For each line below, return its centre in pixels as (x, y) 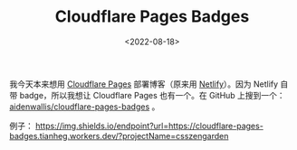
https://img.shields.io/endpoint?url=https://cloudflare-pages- (149, 126)
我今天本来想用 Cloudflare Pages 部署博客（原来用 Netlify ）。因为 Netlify (144, 84)
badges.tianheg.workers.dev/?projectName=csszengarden (119, 136)
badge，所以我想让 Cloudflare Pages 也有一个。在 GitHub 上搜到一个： (152, 95)
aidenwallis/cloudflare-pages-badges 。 (85, 107)
